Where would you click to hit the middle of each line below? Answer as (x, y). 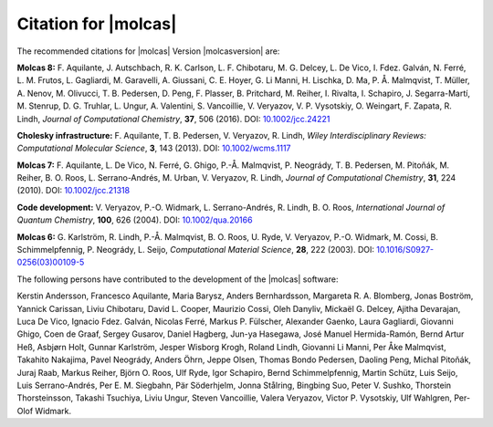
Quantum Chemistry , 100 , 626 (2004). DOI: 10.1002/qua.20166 (135, 220)
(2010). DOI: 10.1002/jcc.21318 (73, 191)
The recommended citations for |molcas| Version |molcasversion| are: (148, 51)
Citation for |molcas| (97, 24)
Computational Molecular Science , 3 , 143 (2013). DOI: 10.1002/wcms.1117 (154, 148)
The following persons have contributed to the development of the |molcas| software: (178, 279)
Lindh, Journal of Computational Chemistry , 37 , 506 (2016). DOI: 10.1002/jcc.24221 (173, 119)
